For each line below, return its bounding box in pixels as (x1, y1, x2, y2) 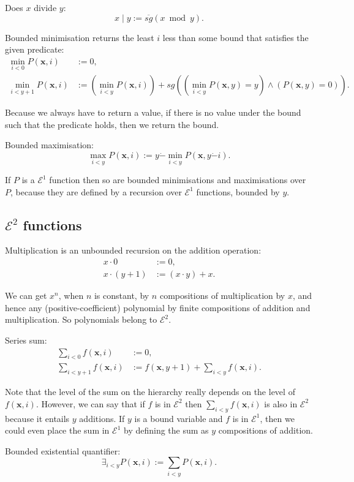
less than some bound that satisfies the (162, 31, 309, 43)
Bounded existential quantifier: (5, 444, 121, 457)
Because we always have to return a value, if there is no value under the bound (5, 106, 301, 119)
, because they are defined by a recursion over (10, 185, 182, 198)
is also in (264, 397, 298, 410)
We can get (5, 289, 47, 302)
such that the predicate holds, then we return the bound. (5, 118, 219, 130)
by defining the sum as (124, 424, 209, 437)
